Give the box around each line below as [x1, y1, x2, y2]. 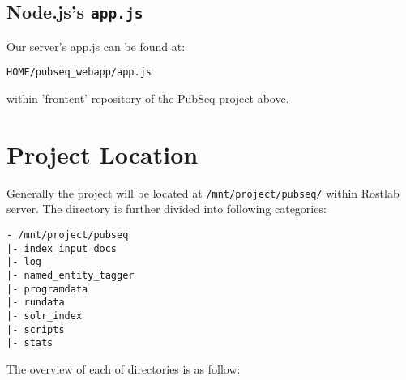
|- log [6, 256, 41, 268]
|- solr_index [6, 310, 83, 322]
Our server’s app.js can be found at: [6, 37, 186, 54]
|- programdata [6, 283, 88, 295]
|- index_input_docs [6, 242, 118, 254]
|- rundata [6, 297, 65, 309]
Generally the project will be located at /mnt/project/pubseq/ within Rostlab [6, 184, 400, 201]
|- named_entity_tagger [6, 269, 135, 281]
